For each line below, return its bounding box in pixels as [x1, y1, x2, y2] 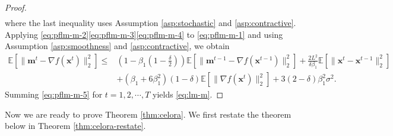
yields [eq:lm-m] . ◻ [152, 88, 224, 101]
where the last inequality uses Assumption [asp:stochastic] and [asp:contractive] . [5, 17, 296, 29]
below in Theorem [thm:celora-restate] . [5, 119, 146, 132]
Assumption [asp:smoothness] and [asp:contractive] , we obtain [5, 40, 230, 52]
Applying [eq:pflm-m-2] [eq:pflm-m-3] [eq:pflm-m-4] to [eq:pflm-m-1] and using [5, 28, 283, 40]
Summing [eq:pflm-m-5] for [5, 88, 103, 101]
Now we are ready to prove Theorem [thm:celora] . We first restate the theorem [5, 108, 291, 120]
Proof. [5, 1, 27, 13]
